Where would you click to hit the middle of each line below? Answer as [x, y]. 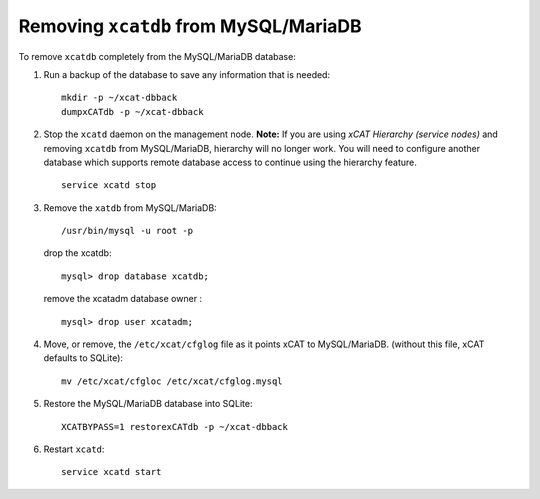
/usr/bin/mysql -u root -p [127, 231]
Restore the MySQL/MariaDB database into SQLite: [148, 404]
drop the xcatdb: [77, 253]
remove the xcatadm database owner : [123, 299]
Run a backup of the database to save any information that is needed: [186, 74]
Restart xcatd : [74, 449]
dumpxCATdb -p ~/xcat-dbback [132, 111]
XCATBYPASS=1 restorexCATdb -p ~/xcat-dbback [175, 426]
